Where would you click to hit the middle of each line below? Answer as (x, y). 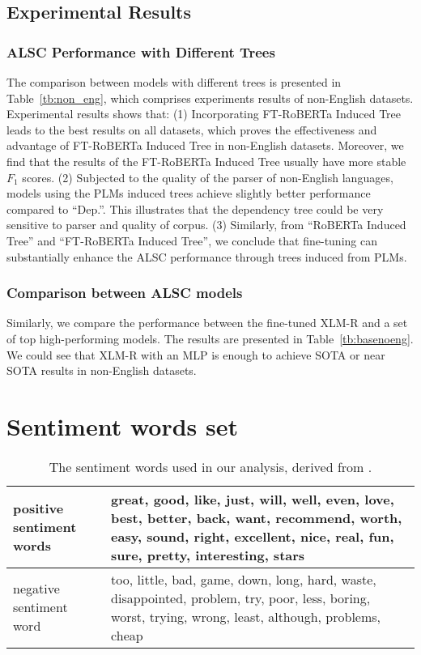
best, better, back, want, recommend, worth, (257, 517)
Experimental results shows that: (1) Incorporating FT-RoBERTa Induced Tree (204, 114)
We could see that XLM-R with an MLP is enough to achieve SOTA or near (196, 354)
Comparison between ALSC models (125, 293)
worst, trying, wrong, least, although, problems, (246, 616)
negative (36, 589)
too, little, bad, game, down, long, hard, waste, (244, 579)
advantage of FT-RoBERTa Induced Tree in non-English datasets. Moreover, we (205, 145)
